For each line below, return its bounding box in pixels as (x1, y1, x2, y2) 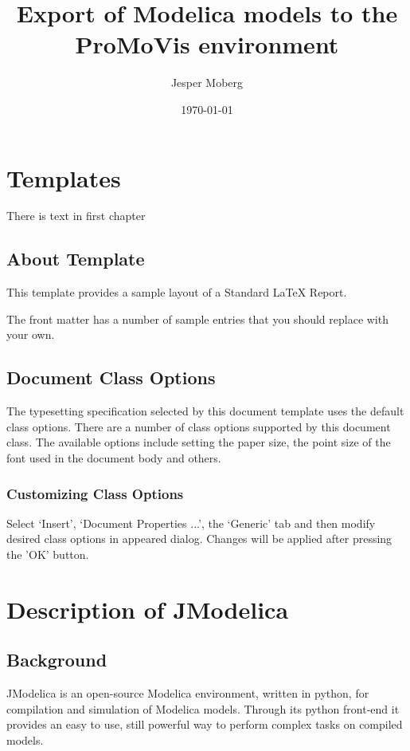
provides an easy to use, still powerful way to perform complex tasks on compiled (6, 716, 403, 733)
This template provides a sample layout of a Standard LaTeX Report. (6, 284, 347, 301)
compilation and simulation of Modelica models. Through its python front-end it (6, 700, 400, 717)
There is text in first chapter (6, 207, 146, 224)
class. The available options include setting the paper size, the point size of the (6, 434, 391, 450)
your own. (6, 326, 55, 343)
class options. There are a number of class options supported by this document (6, 418, 391, 434)
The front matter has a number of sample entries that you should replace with (6, 310, 389, 327)
